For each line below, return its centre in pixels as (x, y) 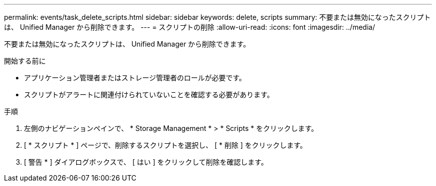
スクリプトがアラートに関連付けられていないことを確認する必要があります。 (149, 94)
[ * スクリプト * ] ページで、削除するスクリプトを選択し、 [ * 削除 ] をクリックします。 (165, 145)
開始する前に (25, 61)
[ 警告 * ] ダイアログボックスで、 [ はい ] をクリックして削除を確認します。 (146, 162)
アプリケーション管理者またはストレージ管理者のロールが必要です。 (135, 78)
